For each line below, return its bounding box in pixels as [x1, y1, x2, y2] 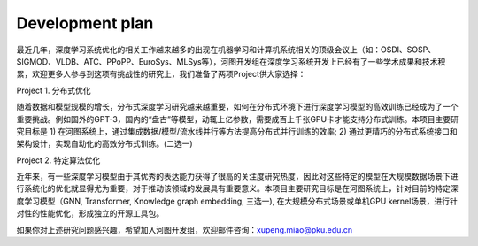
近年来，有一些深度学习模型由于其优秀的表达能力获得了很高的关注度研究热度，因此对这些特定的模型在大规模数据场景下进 [16, 171, 459, 181]
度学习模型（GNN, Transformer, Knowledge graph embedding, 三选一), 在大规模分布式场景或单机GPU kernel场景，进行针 [16, 196, 458, 206]
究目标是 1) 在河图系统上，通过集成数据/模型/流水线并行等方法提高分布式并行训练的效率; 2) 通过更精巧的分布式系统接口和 [16, 126, 458, 136]
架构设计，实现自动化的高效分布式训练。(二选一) [16, 138, 194, 150]
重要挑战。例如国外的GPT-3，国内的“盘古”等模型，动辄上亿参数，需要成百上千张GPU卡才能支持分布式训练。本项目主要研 [16, 113, 459, 124]
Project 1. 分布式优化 [16, 85, 92, 96]
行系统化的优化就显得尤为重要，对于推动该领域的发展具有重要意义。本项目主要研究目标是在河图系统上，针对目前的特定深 [16, 183, 459, 194]
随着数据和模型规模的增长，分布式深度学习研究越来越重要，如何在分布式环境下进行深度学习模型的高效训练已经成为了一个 [16, 102, 459, 112]
